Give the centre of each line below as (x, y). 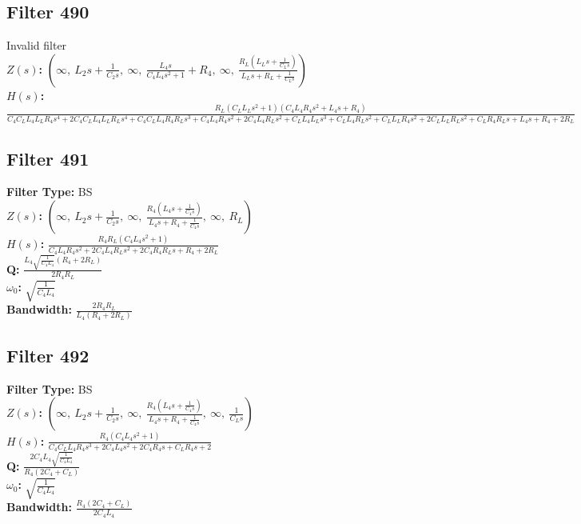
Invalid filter (37, 45)
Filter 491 (48, 158)
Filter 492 (48, 355)
